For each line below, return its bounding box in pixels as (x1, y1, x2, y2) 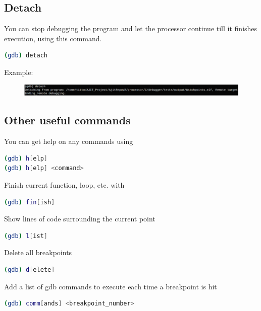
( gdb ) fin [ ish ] (4, 198, 55, 206)
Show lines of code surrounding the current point (4, 213, 155, 224)
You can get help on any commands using (4, 136, 133, 146)
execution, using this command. (4, 33, 102, 43)
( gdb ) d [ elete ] (4, 266, 55, 274)
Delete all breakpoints (4, 247, 72, 258)
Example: (4, 66, 33, 77)
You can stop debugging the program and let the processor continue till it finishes (4, 23, 257, 34)
